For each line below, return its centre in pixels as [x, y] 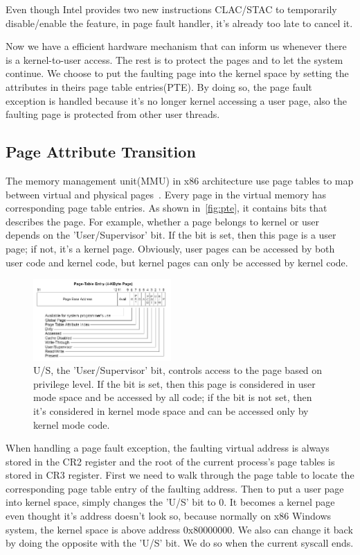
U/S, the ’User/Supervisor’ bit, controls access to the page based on [178, 370]
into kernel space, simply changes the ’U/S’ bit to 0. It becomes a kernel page [170, 502]
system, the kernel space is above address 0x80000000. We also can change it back [179, 529]
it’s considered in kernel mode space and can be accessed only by [171, 410]
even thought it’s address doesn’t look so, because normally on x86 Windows [169, 516]
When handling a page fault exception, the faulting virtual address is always [168, 448]
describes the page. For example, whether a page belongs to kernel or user [162, 221]
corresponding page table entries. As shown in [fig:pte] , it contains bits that [166, 208]
